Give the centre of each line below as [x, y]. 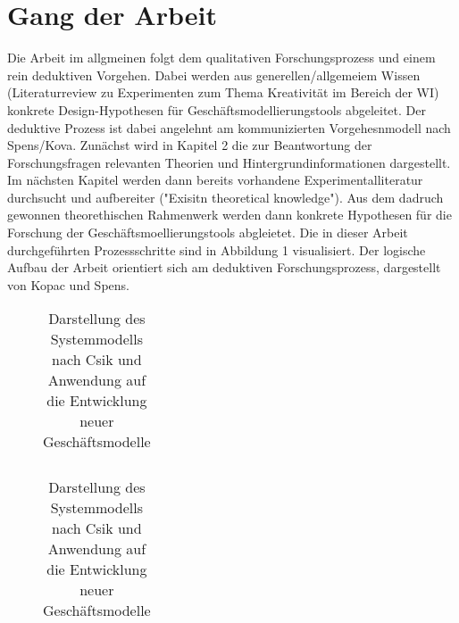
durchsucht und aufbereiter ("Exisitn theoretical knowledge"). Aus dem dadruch [225, 197]
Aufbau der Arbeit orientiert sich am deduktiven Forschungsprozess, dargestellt [224, 267]
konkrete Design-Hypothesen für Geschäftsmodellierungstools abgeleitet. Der [217, 109]
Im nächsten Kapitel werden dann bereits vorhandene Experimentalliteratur [215, 180]
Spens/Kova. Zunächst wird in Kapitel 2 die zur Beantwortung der [190, 145]
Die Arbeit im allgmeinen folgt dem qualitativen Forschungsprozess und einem [221, 58]
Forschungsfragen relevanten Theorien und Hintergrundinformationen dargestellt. [229, 162]
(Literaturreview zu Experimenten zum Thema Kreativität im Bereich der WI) [223, 92]
